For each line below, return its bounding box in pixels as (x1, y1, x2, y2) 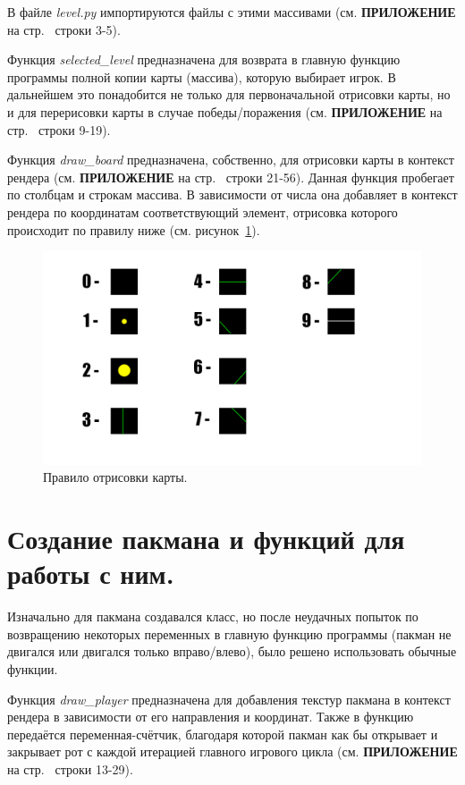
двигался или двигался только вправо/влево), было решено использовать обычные (7, 642, 457, 661)
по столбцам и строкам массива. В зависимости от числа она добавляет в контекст (7, 185, 458, 204)
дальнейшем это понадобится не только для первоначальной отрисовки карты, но (7, 85, 451, 104)
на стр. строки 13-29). (7, 759, 133, 778)
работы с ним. (7, 555, 174, 592)
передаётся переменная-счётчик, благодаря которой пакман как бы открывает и (7, 724, 438, 743)
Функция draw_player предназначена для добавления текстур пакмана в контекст (7, 689, 451, 708)
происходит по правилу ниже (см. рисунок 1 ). (7, 220, 260, 239)
